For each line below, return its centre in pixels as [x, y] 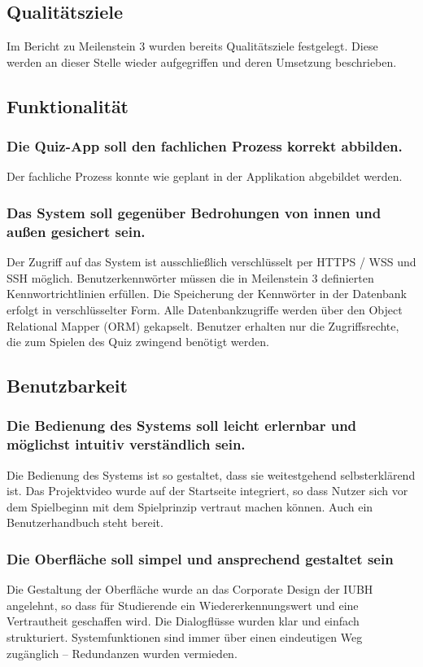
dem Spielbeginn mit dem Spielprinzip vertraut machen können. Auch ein [190, 506]
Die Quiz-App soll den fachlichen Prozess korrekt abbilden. [205, 146]
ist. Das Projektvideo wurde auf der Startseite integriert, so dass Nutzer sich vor [207, 491]
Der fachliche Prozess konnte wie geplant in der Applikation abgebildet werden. [205, 176]
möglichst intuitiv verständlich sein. [126, 444]
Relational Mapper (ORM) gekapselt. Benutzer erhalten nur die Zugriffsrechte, [203, 325]
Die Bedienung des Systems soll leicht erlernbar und [182, 426]
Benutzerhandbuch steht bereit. [85, 522]
